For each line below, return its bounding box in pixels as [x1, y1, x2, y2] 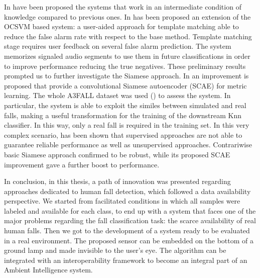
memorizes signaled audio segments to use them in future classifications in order [4, 50, 250, 61]
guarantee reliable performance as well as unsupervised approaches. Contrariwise [4, 139, 252, 150]
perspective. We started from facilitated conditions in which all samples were [4, 196, 240, 206]
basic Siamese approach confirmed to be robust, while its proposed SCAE [4, 149, 230, 159]
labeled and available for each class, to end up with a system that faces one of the [4, 205, 256, 216]
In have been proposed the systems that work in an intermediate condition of [4, 2, 241, 12]
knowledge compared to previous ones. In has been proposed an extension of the [4, 11, 251, 22]
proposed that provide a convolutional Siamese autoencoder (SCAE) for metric [4, 80, 247, 90]
